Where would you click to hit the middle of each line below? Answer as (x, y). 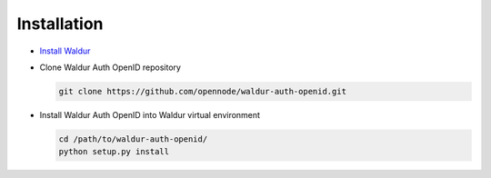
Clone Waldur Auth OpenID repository (110, 67)
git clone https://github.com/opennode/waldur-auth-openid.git (203, 91)
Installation (60, 24)
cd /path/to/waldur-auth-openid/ (133, 139)
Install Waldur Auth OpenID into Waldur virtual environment (150, 114)
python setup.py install (114, 152)
